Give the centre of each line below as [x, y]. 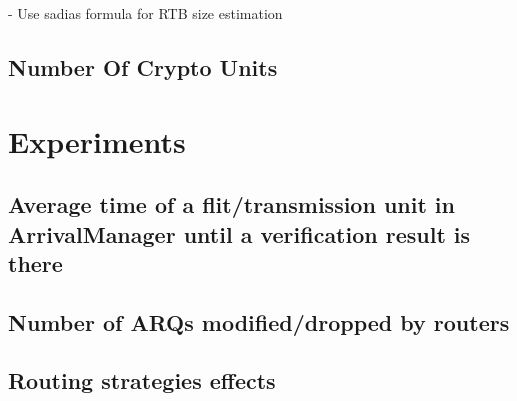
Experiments [97, 140]
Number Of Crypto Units [143, 66]
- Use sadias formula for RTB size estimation [145, 13]
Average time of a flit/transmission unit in [231, 204]
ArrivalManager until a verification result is [239, 233]
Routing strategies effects [142, 380]
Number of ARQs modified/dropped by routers [259, 321]
